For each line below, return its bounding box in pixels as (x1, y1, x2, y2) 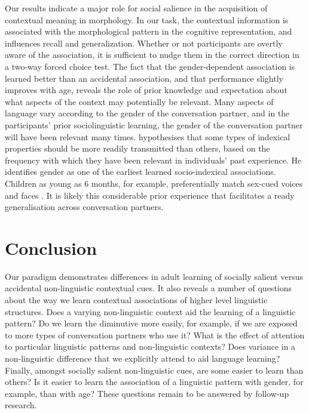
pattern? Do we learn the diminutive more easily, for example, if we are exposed (5, 317, 298, 329)
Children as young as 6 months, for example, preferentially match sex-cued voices (5, 177, 303, 189)
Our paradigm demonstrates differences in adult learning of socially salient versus (5, 270, 303, 282)
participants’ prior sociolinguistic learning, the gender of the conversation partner (5, 118, 303, 131)
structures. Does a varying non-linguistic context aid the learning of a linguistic (5, 305, 296, 318)
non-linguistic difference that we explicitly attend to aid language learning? (5, 352, 280, 364)
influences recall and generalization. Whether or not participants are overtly (5, 36, 283, 49)
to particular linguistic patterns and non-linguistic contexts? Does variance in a (5, 340, 296, 353)
